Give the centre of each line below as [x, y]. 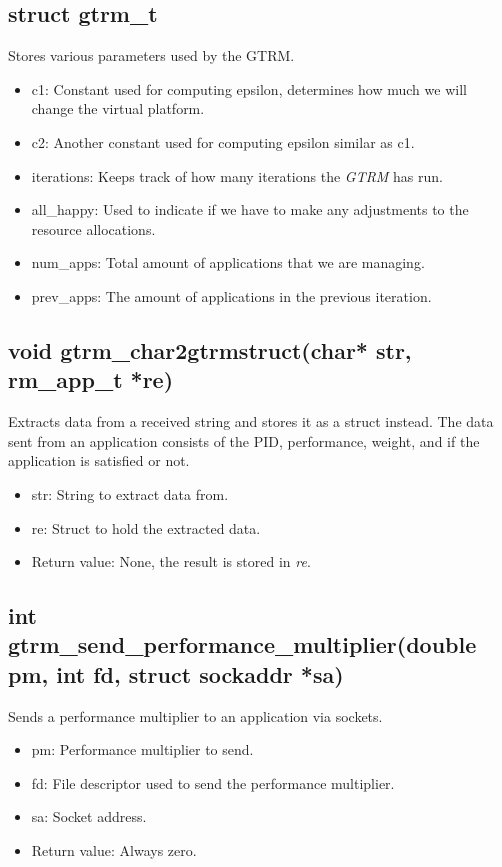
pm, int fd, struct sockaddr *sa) [176, 673]
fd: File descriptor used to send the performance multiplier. [213, 782]
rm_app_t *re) [91, 379]
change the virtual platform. [118, 108]
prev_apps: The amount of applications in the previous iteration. [231, 295]
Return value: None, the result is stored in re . [171, 561]
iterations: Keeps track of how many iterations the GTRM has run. [237, 175]
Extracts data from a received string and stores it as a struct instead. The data [251, 421]
